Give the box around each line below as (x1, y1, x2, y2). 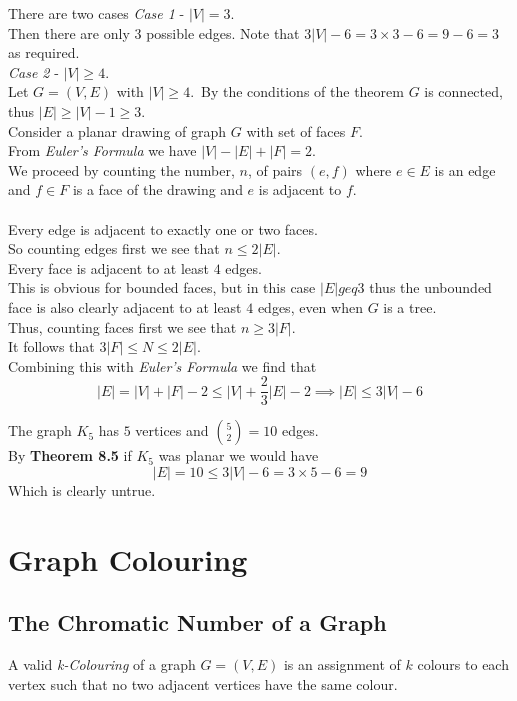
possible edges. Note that (146, 22, 300, 43)
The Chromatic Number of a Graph (8, 607, 387, 638)
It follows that (8, 336, 95, 357)
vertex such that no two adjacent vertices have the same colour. (8, 673, 398, 694)
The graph (8, 420, 72, 441)
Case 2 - (8, 61, 59, 82)
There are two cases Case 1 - (8, 3, 185, 23)
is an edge (434, 159, 496, 180)
